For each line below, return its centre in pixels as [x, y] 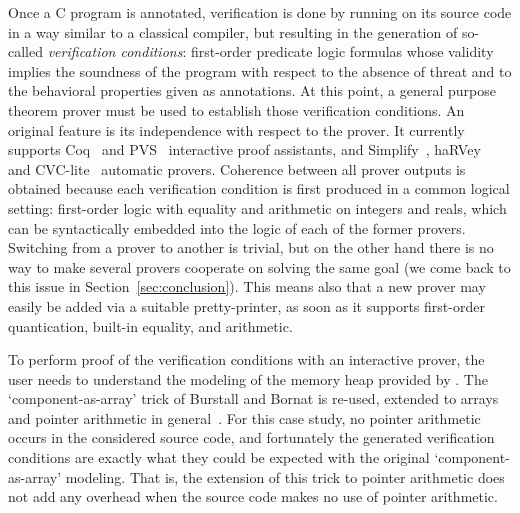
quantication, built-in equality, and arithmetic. [150, 325]
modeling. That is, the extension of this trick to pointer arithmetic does [285, 476]
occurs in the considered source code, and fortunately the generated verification [251, 437]
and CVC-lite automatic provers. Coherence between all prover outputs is [237, 168]
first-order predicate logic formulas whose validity [342, 51]
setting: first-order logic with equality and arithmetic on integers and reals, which [257, 207]
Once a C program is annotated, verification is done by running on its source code [260, 12]
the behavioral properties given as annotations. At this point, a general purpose [252, 90]
